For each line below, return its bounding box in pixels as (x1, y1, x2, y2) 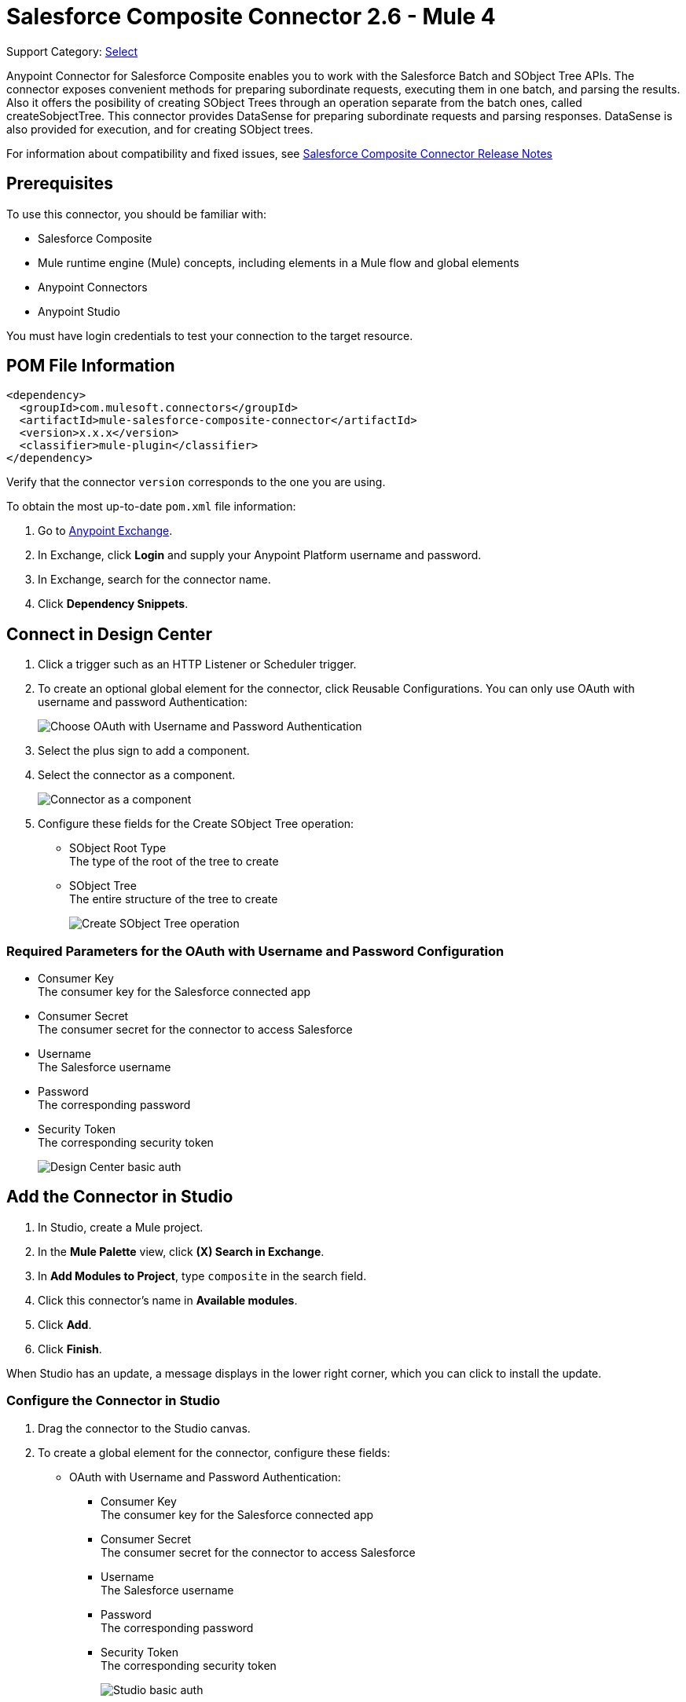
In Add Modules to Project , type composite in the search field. (38, 1268, 367, 1283)
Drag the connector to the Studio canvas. (38, 1421, 251, 1435)
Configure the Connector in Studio (6, 1393, 221, 1409)
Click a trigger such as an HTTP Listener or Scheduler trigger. (38, 657, 357, 672)
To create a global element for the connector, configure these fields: (38, 1445, 391, 1459)
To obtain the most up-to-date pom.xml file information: (6, 500, 296, 514)
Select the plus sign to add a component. (38, 744, 250, 758)
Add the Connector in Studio (6, 1187, 233, 1207)
